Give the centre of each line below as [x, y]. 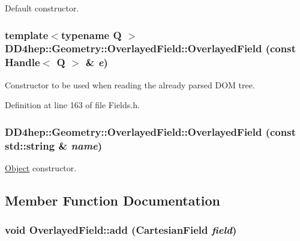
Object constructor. [41, 167]
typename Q [91, 35]
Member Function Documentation [113, 200]
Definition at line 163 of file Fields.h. [72, 105]
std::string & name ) [54, 145]
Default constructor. [42, 8]
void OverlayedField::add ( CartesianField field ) [121, 230]
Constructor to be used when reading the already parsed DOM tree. [130, 84]
